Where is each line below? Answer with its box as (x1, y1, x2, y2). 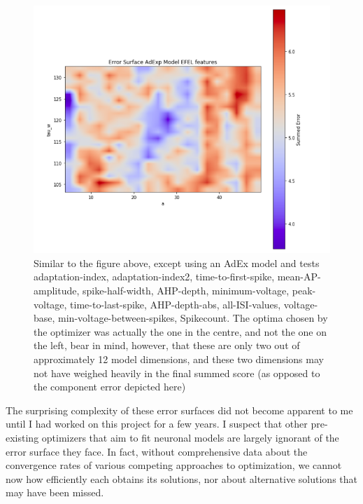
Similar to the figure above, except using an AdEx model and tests (34, 255, 320, 270)
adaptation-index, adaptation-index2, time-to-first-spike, (34, 269, 275, 284)
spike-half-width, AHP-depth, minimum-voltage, (83, 283, 290, 298)
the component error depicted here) (34, 379, 186, 394)
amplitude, (34, 283, 80, 298)
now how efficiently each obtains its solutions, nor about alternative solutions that (6, 471, 357, 486)
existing (6, 430, 39, 444)
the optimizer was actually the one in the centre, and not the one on (34, 324, 327, 339)
